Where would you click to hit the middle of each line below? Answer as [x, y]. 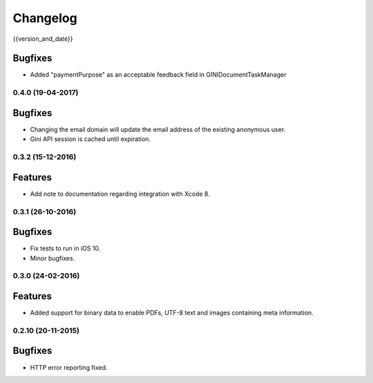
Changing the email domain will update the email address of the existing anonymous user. [158, 129]
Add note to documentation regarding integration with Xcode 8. [120, 194]
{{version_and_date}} [43, 39]
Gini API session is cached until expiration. [90, 139]
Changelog [45, 18]
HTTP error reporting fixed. [69, 367]
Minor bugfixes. [52, 258]
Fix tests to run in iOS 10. [65, 248]
